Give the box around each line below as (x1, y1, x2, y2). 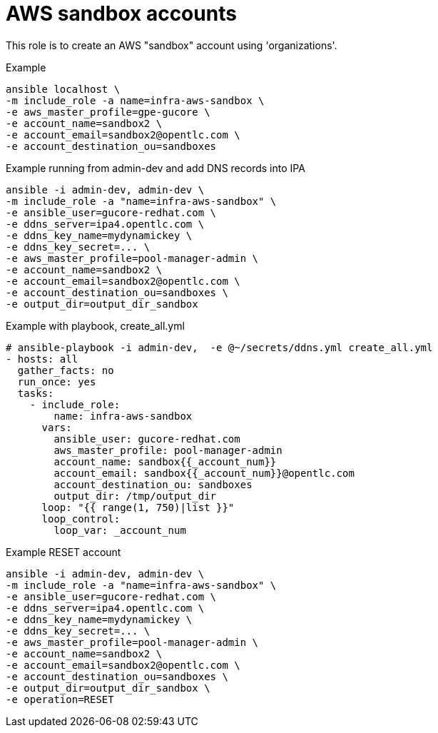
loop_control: (41, 512, 121, 525)
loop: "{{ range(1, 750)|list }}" (41, 501, 235, 513)
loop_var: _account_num (54, 524, 186, 536)
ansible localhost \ (6, 83, 121, 95)
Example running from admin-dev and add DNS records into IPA (6, 161, 305, 174)
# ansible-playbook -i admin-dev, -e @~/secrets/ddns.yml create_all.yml (6, 341, 433, 353)
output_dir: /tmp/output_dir (54, 490, 217, 502)
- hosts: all (6, 353, 78, 365)
